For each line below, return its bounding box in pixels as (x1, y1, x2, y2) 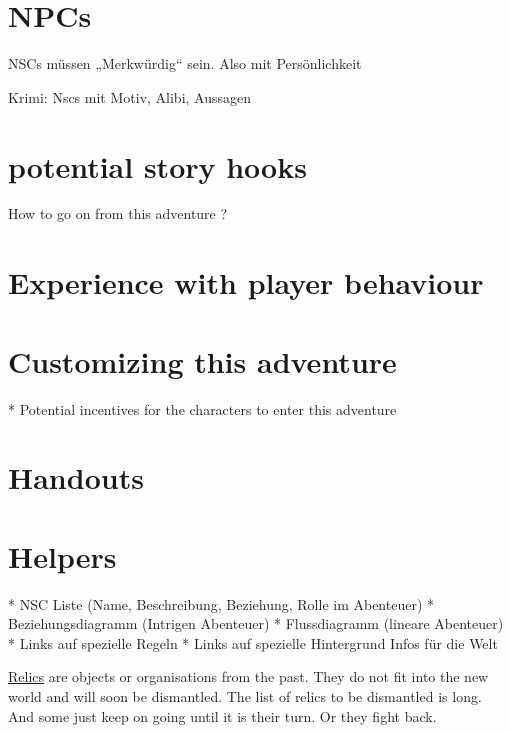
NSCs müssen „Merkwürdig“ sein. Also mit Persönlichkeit (8, 53, 362, 74)
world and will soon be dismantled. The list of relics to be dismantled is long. (8, 686, 482, 706)
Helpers (8, 535, 117, 576)
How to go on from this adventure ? (8, 203, 228, 224)
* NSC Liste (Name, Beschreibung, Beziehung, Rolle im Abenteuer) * (8, 593, 435, 614)
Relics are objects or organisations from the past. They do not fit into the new (8, 666, 489, 687)
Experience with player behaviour (8, 262, 484, 303)
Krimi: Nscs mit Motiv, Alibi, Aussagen (8, 86, 252, 107)
